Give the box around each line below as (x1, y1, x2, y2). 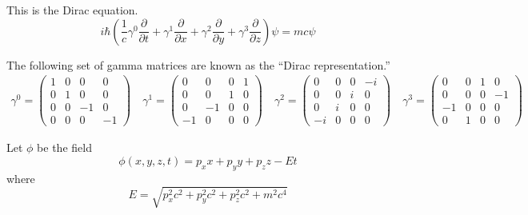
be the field (37, 139, 92, 156)
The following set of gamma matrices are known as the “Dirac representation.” (6, 56, 390, 73)
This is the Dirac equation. (6, 2, 138, 18)
